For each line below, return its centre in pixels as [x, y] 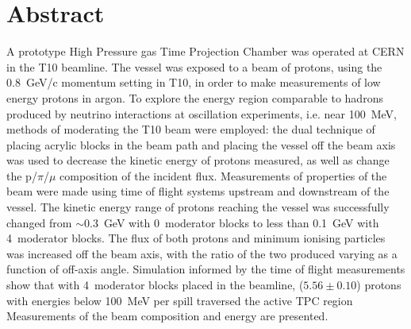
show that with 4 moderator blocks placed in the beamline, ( [155, 285]
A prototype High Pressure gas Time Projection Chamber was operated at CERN [205, 51]
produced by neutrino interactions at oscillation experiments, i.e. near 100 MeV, [202, 113]
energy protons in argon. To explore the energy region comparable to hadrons [195, 97]
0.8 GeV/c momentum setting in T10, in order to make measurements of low [194, 82]
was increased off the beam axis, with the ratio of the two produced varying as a [202, 253]
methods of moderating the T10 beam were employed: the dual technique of [191, 129]
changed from [39, 222]
